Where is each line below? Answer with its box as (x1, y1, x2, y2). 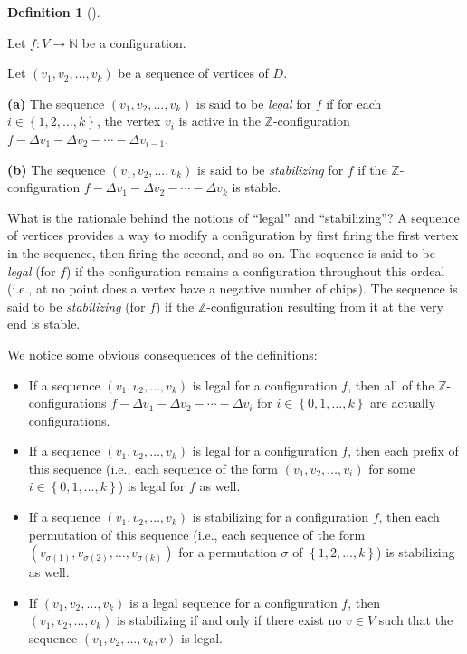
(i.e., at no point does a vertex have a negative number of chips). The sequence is (7, 279, 458, 298)
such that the (378, 611, 453, 630)
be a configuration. (81, 33, 186, 52)
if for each (326, 93, 382, 112)
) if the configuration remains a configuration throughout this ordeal (65, 261, 445, 280)
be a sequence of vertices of (118, 63, 269, 82)
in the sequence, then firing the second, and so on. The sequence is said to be (7, 243, 435, 262)
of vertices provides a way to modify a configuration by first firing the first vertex (7, 226, 459, 245)
